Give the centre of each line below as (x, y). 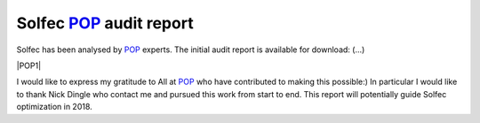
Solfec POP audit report (105, 23)
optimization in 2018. (54, 107)
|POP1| (29, 65)
